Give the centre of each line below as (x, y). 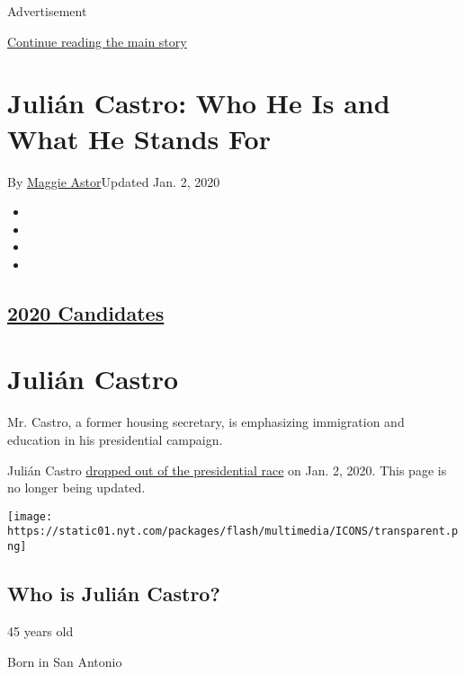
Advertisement (47, 11)
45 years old (40, 630)
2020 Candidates (86, 312)
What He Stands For (139, 138)
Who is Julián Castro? (114, 594)
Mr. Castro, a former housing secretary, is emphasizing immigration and (206, 422)
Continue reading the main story (97, 41)
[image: (30, 516)
